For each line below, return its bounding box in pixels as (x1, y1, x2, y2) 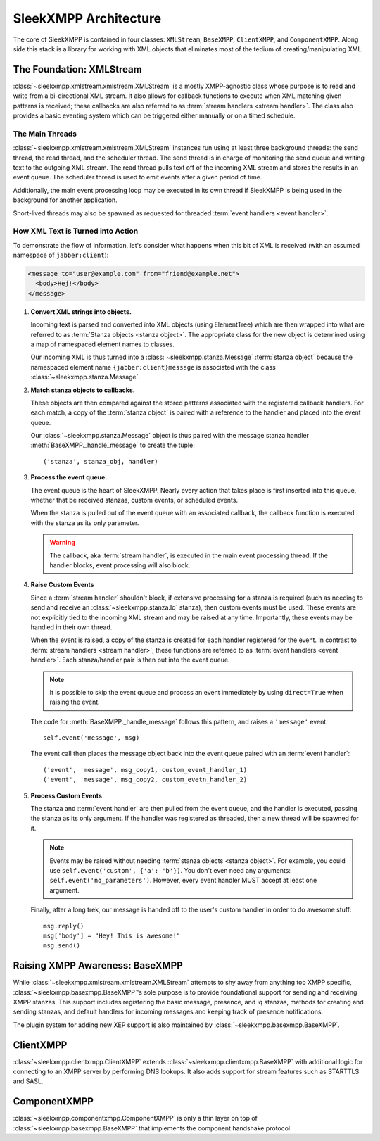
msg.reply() (43, 922, 84, 930)
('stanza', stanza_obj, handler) (43, 458, 158, 465)
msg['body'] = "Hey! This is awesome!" (43, 931, 181, 940)
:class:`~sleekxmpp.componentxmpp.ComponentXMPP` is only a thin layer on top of (13, 1114, 258, 1123)
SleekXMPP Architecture (13, 11, 162, 26)
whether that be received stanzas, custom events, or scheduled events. (30, 496, 239, 505)
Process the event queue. (30, 473, 108, 481)
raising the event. (49, 698, 100, 707)
